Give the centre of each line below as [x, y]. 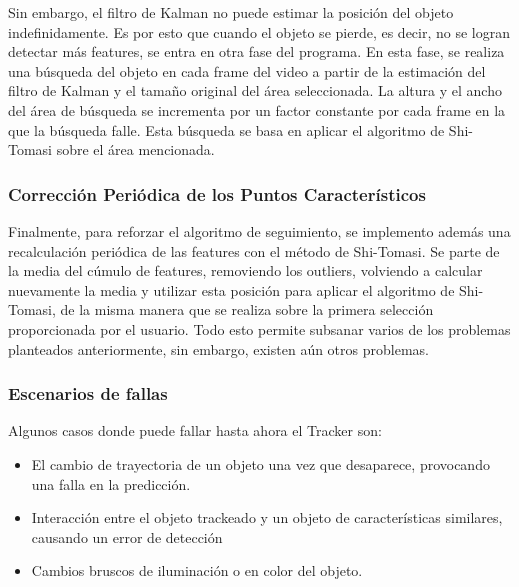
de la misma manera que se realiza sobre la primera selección [247, 309]
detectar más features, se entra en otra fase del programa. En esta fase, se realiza [256, 51]
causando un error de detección [127, 536]
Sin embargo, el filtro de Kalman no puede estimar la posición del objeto [231, 12]
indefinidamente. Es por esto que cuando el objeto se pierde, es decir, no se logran [259, 31]
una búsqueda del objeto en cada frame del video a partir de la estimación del [247, 70]
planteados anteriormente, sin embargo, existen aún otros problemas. [218, 348]
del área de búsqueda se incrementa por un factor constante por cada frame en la [257, 109]
